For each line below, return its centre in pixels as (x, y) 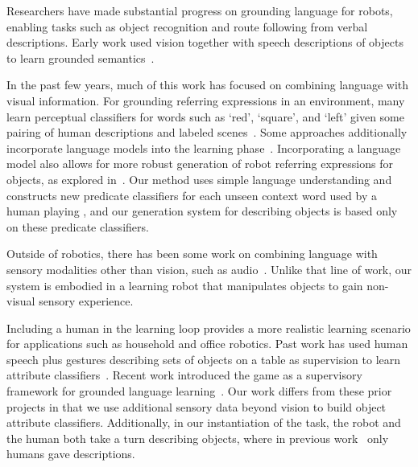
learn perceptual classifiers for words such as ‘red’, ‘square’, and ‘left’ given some (205, 116)
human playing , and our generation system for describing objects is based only (202, 211)
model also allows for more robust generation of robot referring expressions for (200, 164)
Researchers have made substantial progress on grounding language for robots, (200, 10)
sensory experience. (86, 301)
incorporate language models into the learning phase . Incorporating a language (204, 147)
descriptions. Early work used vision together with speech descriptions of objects (205, 42)
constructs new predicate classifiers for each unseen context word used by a (192, 195)
